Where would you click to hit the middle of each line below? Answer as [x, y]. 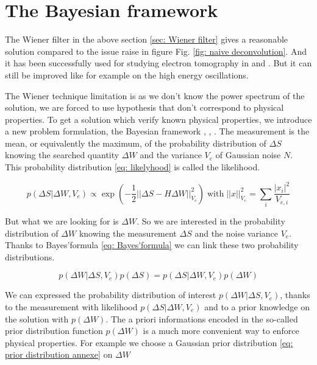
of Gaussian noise [248, 155]
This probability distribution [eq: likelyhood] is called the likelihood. [133, 167]
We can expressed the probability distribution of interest [111, 295]
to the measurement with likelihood [71, 306]
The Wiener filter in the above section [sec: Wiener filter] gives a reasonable [147, 39]
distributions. [30, 256]
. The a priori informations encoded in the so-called [202, 318]
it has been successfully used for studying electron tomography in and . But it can [158, 63]
